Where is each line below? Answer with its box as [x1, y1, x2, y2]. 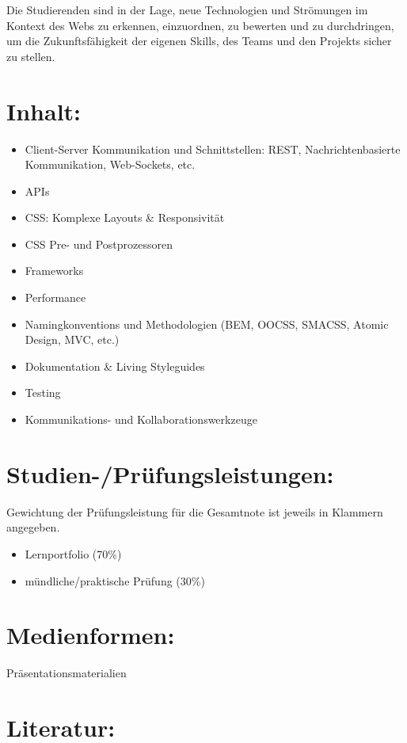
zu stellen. [6, 48, 55, 64]
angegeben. [6, 519, 60, 535]
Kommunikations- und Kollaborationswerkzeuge [25, 411, 257, 428]
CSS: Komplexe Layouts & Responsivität [25, 209, 225, 226]
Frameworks [25, 262, 84, 279]
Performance [25, 289, 86, 306]
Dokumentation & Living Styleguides [25, 357, 205, 374]
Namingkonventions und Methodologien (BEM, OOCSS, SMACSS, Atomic [25, 315, 389, 332]
